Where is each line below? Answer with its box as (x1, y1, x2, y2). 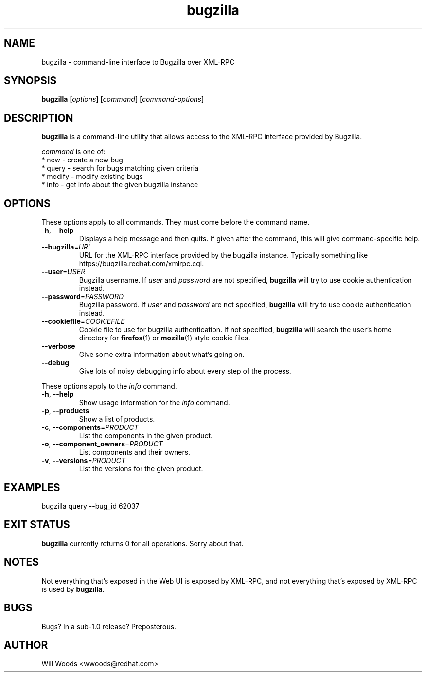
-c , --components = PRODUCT (41, 423, 139, 432)
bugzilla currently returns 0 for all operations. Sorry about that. (41, 539, 244, 548)
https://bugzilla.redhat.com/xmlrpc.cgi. (79, 259, 204, 268)
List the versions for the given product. (79, 464, 203, 473)
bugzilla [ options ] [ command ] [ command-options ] (41, 95, 204, 104)
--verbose (41, 342, 75, 351)
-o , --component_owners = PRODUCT (41, 440, 163, 448)
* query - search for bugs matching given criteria (41, 164, 198, 173)
